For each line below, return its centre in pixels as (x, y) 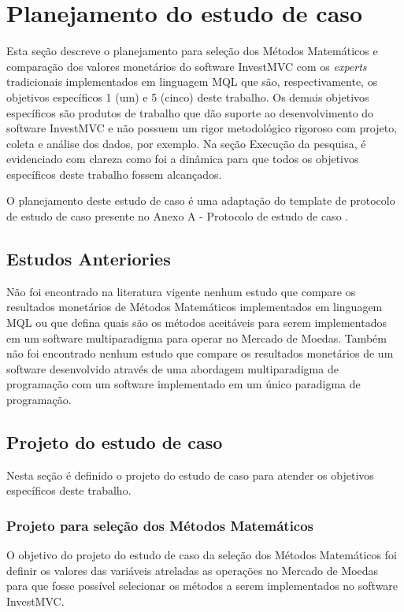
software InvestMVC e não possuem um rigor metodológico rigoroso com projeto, (202, 128)
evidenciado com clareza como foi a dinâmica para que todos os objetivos (183, 159)
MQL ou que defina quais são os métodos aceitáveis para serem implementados (196, 323)
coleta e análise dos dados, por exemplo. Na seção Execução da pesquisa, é (186, 143)
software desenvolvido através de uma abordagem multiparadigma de (172, 368)
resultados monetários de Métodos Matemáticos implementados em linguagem (195, 307)
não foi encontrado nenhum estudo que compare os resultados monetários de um (200, 353)
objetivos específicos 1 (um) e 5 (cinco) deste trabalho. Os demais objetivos (188, 96)
